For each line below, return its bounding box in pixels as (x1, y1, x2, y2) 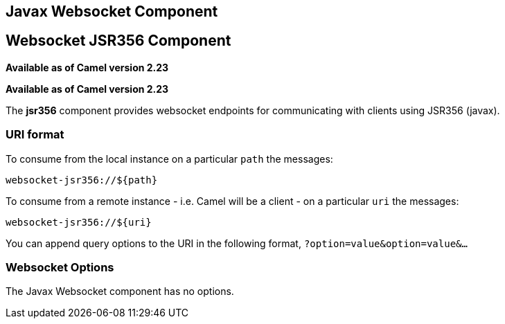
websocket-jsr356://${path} (6, 174, 158, 186)
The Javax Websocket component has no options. (6, 285, 234, 298)
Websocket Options (6, 260, 114, 274)
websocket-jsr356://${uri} (6, 216, 152, 228)
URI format (6, 127, 64, 142)
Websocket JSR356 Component (6, 32, 231, 50)
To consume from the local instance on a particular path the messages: (6, 152, 333, 165)
